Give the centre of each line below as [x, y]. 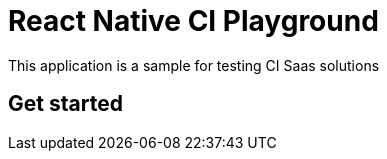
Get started [65, 104]
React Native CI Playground [193, 21]
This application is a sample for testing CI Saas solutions [194, 65]
